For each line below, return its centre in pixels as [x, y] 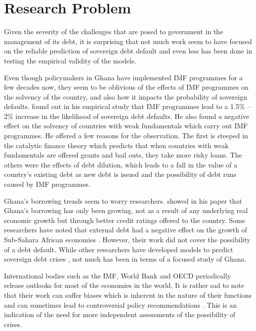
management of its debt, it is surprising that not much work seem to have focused [128, 41]
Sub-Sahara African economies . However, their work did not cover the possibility [127, 239]
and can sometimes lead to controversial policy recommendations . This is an [121, 304]
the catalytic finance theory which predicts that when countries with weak [116, 145]
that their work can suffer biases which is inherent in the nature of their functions [128, 295]
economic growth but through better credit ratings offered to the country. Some [125, 220]
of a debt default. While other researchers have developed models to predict [119, 249]
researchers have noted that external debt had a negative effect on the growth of [126, 230]
